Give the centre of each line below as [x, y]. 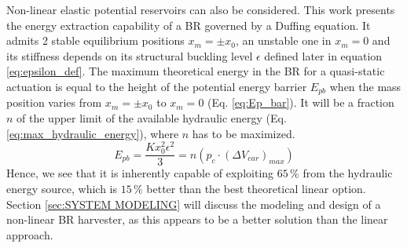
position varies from [54, 102]
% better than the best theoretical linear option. [249, 189]
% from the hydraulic [341, 173]
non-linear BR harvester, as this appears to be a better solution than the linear [197, 219]
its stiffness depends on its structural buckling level [130, 55]
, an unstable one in [284, 40]
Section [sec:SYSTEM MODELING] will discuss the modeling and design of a [194, 204]
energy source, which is [62, 189]
